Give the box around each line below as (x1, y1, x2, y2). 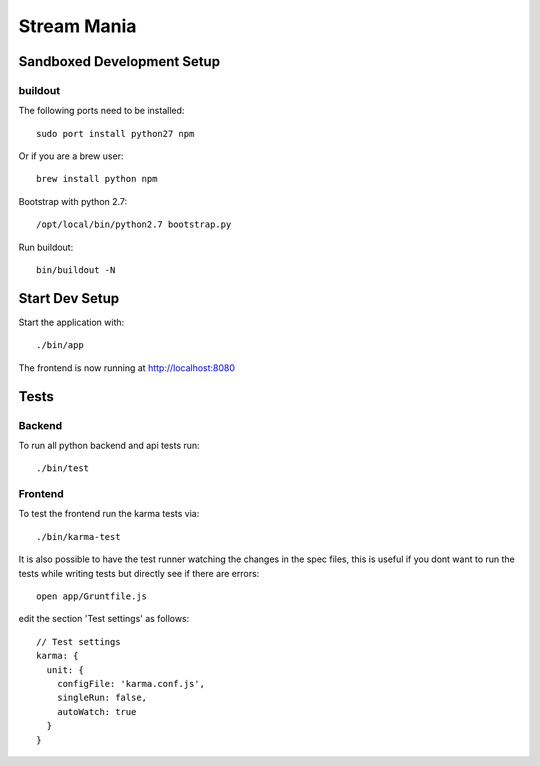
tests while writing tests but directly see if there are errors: (18, 567, 260, 579)
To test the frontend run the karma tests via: (18, 508, 200, 520)
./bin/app (36, 340, 84, 351)
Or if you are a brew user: (18, 150, 124, 162)
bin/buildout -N (36, 265, 116, 276)
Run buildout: (18, 241, 74, 253)
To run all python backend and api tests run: (18, 439, 200, 451)
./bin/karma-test (36, 531, 121, 542)
